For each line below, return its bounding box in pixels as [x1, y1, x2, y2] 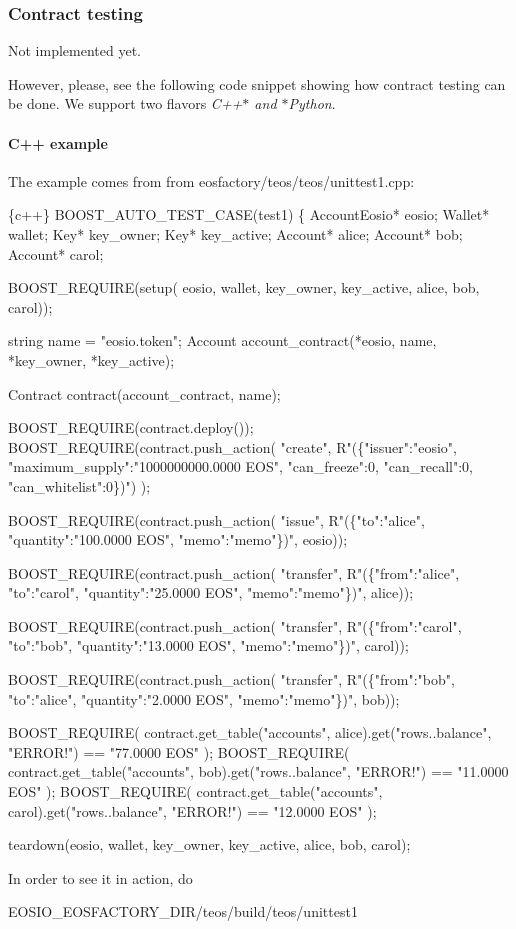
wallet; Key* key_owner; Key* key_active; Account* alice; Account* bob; [8, 223, 463, 244]
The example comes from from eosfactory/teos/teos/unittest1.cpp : [8, 170, 415, 191]
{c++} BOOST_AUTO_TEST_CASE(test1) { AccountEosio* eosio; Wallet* [8, 204, 490, 225]
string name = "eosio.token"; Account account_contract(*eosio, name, [8, 330, 437, 351]
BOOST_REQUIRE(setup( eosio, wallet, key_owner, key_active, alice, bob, [8, 277, 480, 298]
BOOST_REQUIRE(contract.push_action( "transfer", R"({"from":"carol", [8, 615, 462, 636]
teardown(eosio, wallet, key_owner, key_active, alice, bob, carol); [8, 834, 411, 855]
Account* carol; [8, 243, 104, 264]
